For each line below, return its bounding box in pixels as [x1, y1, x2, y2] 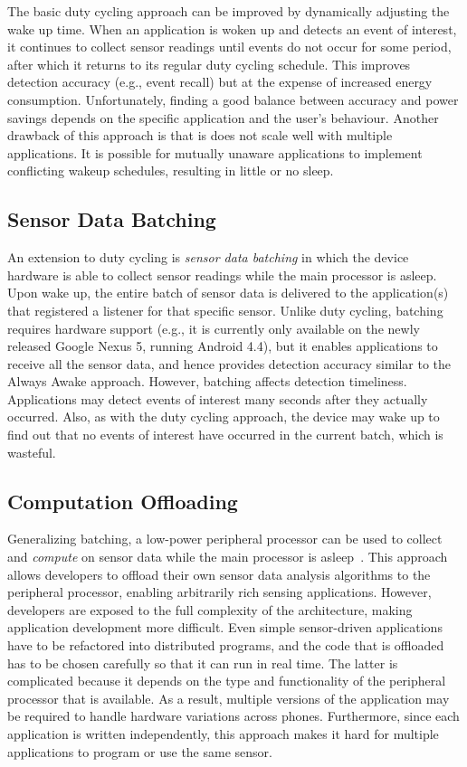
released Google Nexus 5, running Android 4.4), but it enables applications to [7, 336, 438, 355]
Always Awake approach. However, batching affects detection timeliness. [7, 372, 407, 391]
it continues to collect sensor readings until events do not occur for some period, [7, 37, 452, 56]
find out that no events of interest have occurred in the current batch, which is [7, 425, 443, 444]
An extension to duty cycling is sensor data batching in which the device [7, 248, 409, 267]
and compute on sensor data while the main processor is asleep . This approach [7, 547, 448, 566]
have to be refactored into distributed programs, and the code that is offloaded [7, 636, 444, 655]
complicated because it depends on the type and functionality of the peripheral [7, 671, 446, 690]
